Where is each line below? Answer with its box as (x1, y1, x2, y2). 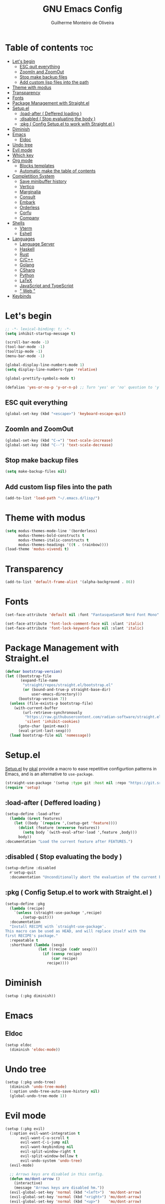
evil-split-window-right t (20, 1149, 76, 1154)
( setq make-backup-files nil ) (5, 469, 67, 474)
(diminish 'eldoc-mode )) (9, 1047, 60, 1052)
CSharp (19, 267, 35, 273)
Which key (12, 152, 34, 158)
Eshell (19, 230, 32, 236)
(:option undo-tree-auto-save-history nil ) (9, 1089, 100, 1094)
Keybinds (12, 293, 31, 299)
